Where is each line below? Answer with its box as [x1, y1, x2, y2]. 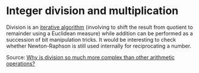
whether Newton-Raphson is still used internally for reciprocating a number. [6, 42, 192, 49]
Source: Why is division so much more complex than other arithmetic [6, 54, 175, 61]
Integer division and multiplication [6, 4, 179, 18]
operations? [6, 60, 36, 67]
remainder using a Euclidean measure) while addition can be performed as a [6, 29, 193, 36]
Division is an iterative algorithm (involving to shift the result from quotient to [6, 24, 193, 31]
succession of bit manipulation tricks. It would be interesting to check [6, 36, 176, 43]
